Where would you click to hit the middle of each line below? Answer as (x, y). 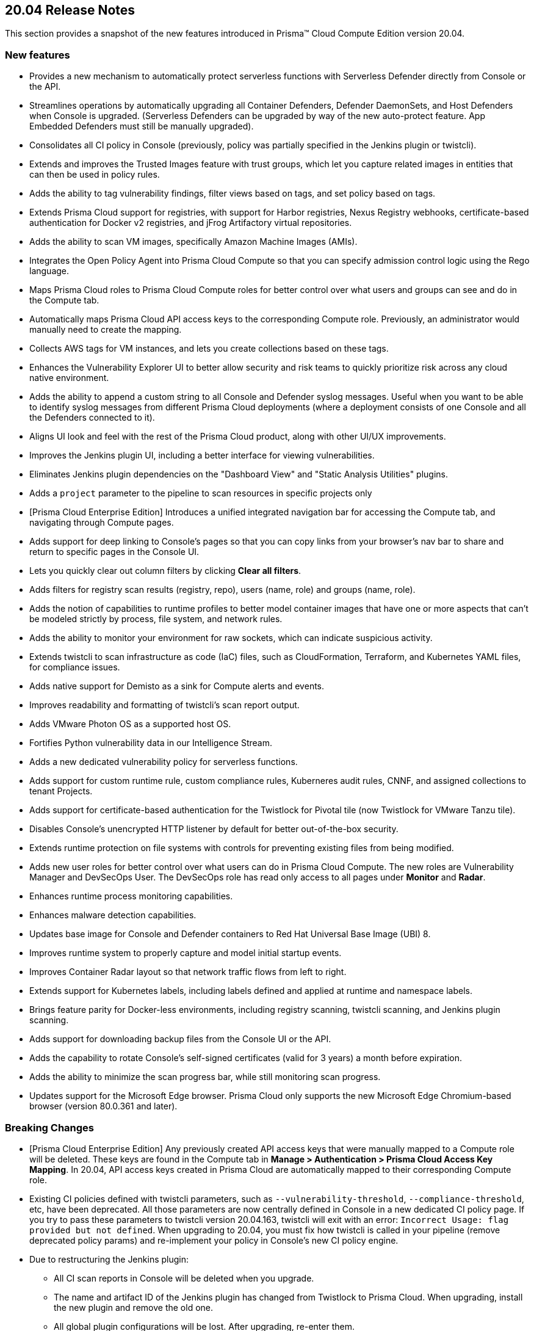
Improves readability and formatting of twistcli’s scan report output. (164, 705)
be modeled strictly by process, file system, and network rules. (156, 619)
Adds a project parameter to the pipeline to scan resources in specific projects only (201, 493)
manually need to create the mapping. (106, 330)
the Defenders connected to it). (92, 418)
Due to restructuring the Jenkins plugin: (109, 1259)
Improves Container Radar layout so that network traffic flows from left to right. (188, 972)
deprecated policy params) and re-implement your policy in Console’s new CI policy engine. (214, 1240)
